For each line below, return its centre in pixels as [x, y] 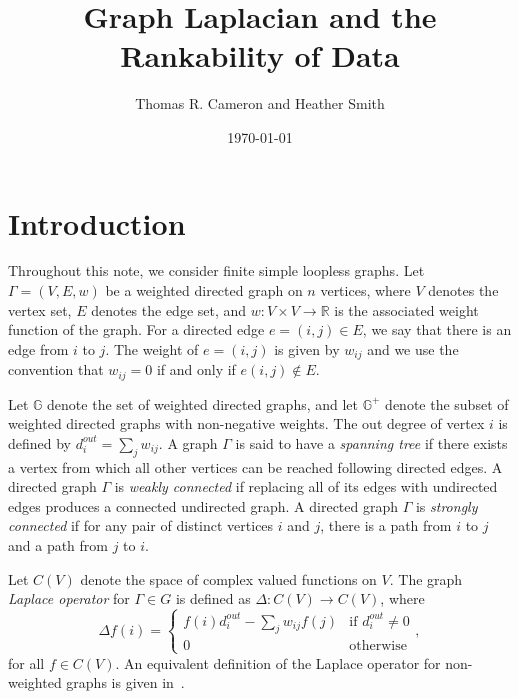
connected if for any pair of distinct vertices [141, 525]
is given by [307, 348]
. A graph [188, 442]
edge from [38, 348]
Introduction [97, 222]
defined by [40, 442]
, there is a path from [386, 525]
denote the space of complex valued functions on [228, 578]
